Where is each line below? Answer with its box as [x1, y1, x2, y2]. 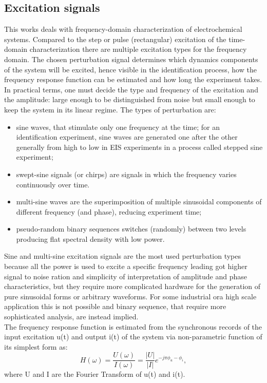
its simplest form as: [4, 341, 68, 352]
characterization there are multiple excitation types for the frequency [29, 44, 247, 54]
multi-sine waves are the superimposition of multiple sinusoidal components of [16, 196, 262, 207]
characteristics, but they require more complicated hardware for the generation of [4, 281, 261, 292]
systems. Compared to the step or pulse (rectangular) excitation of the [4, 33, 226, 44]
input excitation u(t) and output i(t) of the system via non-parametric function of [4, 331, 262, 342]
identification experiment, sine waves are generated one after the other [16, 131, 238, 142]
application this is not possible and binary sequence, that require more [4, 301, 226, 312]
